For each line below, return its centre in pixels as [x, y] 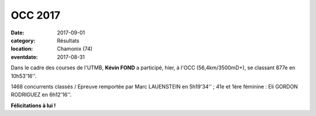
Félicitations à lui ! [33, 106]
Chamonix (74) [75, 49]
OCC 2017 [36, 15]
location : [22, 49]
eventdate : [24, 57]
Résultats [68, 40]
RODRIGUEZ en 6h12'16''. [41, 95]
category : [23, 40]
